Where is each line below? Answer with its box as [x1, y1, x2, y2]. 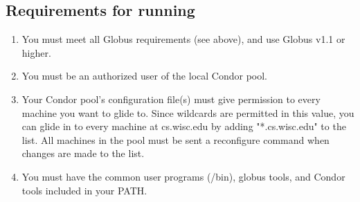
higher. [21, 45, 51, 59]
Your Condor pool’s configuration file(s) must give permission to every [21, 91, 321, 106]
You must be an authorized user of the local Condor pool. [21, 68, 267, 83]
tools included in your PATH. [21, 183, 147, 197]
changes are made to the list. [21, 146, 145, 160]
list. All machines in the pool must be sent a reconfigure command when [21, 132, 330, 147]
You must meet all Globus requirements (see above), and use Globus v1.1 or [21, 32, 345, 46]
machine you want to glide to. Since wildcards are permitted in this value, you [21, 105, 354, 120]
